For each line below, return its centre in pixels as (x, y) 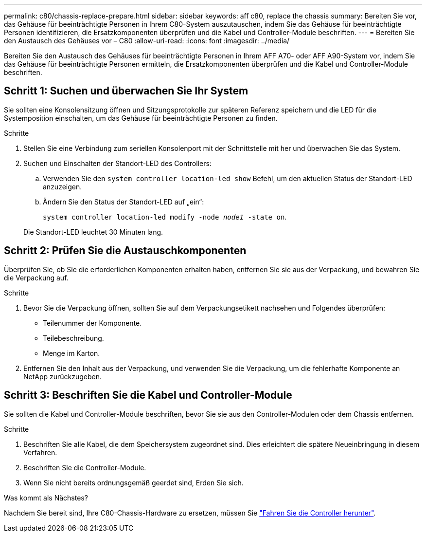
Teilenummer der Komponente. (92, 323)
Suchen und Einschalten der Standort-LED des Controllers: (117, 163)
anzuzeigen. (62, 186)
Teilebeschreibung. (73, 338)
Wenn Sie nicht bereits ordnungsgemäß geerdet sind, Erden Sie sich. (133, 482)
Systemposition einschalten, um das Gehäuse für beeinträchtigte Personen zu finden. (141, 118)
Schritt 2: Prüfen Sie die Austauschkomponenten (125, 251)
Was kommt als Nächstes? (46, 498)
